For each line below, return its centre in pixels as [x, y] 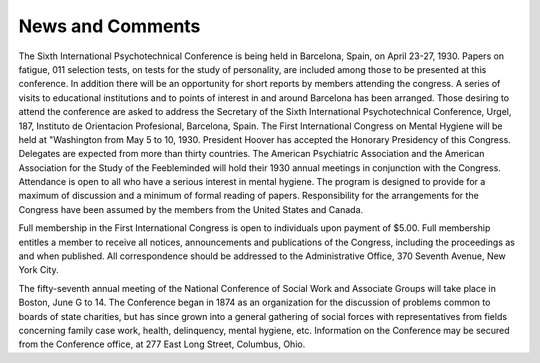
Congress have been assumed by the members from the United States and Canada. [191, 209]
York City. [38, 270]
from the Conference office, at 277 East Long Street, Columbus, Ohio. [162, 344]
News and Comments [109, 26]
